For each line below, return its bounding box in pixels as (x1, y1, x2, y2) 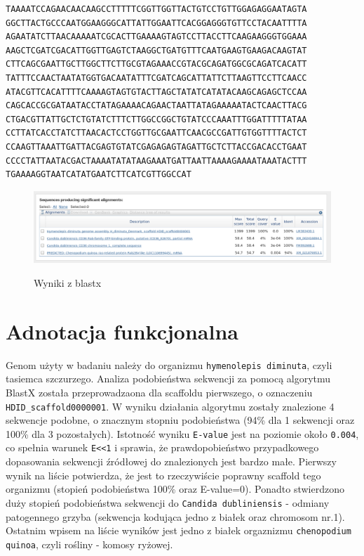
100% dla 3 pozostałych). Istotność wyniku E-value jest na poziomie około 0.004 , (6, 426, 359, 441)
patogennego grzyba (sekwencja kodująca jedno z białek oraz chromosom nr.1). (6, 509, 345, 524)
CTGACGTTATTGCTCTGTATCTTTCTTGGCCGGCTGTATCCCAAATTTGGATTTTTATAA (6, 114, 307, 124)
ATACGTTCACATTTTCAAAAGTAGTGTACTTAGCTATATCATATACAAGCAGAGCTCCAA (6, 86, 307, 97)
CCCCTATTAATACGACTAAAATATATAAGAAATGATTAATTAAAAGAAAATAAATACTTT (6, 155, 307, 166)
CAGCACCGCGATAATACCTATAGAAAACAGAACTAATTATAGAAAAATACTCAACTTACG (6, 101, 307, 111)
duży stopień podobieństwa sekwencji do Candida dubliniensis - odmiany (6, 495, 330, 510)
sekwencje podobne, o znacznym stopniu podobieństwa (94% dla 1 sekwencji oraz (6, 413, 355, 427)
